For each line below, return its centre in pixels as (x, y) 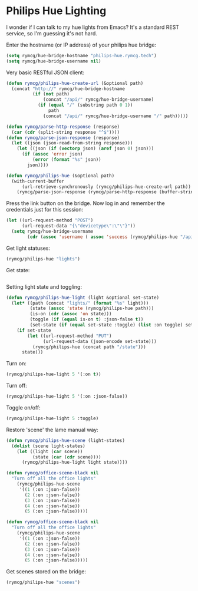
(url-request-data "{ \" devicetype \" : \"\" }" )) (78, 226)
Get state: (18, 270)
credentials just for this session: (45, 210)
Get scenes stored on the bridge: (46, 572)
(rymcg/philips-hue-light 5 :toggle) (52, 419)
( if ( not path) (51, 94)
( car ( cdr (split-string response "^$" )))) (65, 132)
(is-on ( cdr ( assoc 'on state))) (71, 314)
